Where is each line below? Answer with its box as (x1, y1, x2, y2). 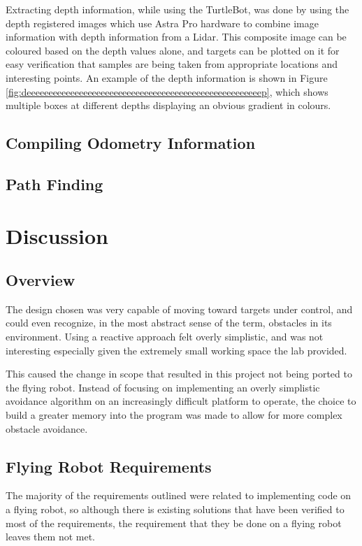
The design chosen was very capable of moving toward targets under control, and (6, 301, 353, 316)
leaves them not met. (6, 529, 95, 544)
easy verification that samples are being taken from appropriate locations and (6, 57, 338, 71)
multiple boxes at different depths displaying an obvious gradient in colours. (6, 98, 331, 113)
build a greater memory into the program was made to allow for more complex (6, 408, 342, 422)
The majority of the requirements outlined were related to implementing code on (6, 488, 352, 503)
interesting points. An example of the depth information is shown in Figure (6, 70, 328, 85)
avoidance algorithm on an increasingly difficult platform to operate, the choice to (6, 394, 356, 408)
